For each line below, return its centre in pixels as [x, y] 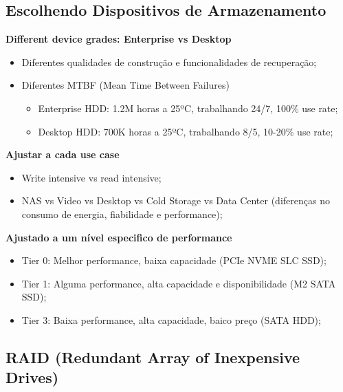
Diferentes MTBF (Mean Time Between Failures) [125, 85]
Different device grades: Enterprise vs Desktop [119, 39]
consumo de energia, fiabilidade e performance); [122, 214]
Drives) [32, 377]
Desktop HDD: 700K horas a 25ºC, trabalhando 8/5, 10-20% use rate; [186, 131]
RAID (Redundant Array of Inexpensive [153, 357]
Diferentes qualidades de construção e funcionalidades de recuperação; [169, 62]
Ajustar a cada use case [63, 154]
